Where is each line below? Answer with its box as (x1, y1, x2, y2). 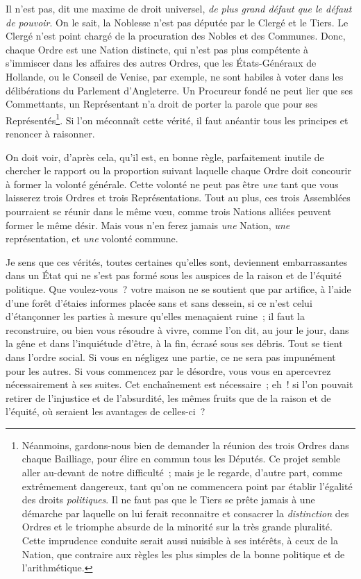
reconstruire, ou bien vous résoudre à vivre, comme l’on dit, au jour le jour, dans (6, 322, 349, 337)
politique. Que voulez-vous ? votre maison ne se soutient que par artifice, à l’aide (6, 281, 351, 296)
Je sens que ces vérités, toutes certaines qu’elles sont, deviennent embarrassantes (6, 254, 348, 269)
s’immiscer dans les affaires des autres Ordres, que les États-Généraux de (6, 56, 317, 70)
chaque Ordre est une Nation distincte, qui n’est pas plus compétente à (6, 42, 309, 56)
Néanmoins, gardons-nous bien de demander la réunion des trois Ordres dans (22, 437, 349, 452)
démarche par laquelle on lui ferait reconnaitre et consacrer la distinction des (22, 505, 349, 520)
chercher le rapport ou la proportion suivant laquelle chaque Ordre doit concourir (6, 163, 351, 178)
